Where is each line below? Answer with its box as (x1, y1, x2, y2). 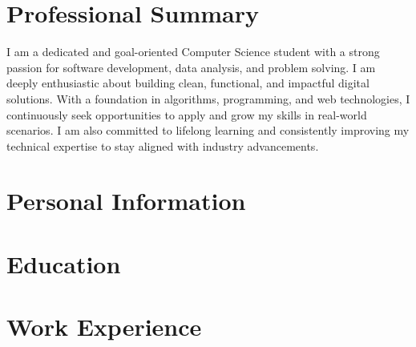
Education (6, 247, 121, 280)
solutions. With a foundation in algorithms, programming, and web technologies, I (6, 90, 410, 107)
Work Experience (6, 310, 202, 343)
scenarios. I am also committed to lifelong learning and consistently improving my (6, 122, 410, 139)
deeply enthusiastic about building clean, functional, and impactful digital (6, 75, 370, 91)
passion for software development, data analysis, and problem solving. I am (6, 59, 376, 75)
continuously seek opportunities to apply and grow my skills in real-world (6, 106, 367, 123)
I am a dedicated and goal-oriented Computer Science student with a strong (6, 43, 380, 60)
